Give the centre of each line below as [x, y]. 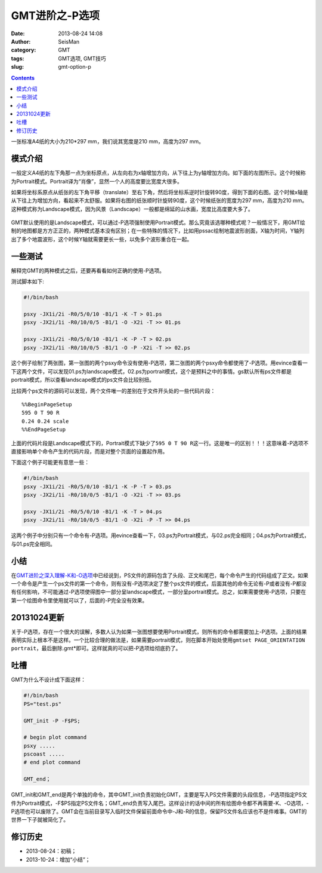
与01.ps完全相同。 [33, 544]
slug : [17, 67]
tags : [18, 58]
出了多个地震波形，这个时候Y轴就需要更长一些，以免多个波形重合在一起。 [102, 239]
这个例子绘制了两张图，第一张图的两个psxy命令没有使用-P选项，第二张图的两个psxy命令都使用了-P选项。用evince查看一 [160, 363]
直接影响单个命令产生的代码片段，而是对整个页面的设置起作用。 [89, 451]
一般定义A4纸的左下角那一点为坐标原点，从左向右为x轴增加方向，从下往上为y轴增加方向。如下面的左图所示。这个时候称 [159, 173]
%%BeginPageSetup [47, 405]
